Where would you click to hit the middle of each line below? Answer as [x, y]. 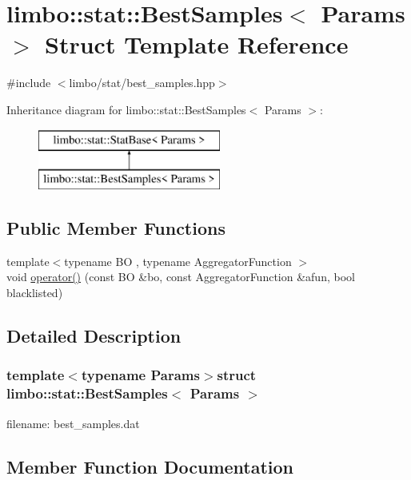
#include [29, 83]
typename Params [140, 375]
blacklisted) [35, 293]
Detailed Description [94, 336]
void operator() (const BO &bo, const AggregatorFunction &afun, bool [181, 277]
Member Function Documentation [150, 466]
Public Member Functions [116, 228]
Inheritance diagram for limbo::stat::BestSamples [126, 109]
